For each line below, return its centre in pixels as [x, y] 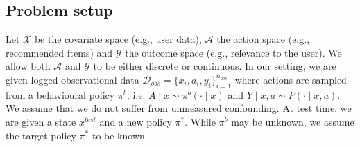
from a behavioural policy [60, 94]
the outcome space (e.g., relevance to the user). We [233, 52]
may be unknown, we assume [293, 121]
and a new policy [136, 121]
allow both [28, 66]
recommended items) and [59, 52]
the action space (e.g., [263, 39]
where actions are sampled [291, 79]
